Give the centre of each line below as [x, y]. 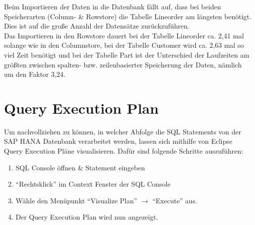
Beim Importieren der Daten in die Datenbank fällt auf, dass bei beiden [112, 6]
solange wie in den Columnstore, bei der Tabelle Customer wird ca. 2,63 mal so [124, 45]
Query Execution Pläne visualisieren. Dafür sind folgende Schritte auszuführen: [124, 151]
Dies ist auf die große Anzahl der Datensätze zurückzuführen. [97, 26]
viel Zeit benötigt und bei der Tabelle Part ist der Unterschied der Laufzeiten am [127, 54]
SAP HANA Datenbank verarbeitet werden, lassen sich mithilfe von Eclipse [118, 141]
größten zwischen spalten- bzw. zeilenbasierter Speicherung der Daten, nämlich [123, 64]
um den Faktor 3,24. [35, 74]
